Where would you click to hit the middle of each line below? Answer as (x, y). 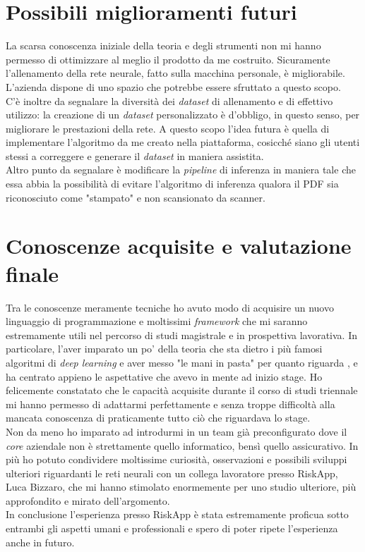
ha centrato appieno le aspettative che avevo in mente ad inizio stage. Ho (164, 376)
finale (32, 273)
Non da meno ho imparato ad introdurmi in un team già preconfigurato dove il (176, 431)
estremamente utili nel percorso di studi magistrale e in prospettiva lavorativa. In (181, 335)
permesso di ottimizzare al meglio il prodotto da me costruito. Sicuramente (168, 59)
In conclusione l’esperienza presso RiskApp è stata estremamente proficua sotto (177, 514)
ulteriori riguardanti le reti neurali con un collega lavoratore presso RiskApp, (172, 473)
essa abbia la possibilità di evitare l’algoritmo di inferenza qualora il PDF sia (172, 184)
